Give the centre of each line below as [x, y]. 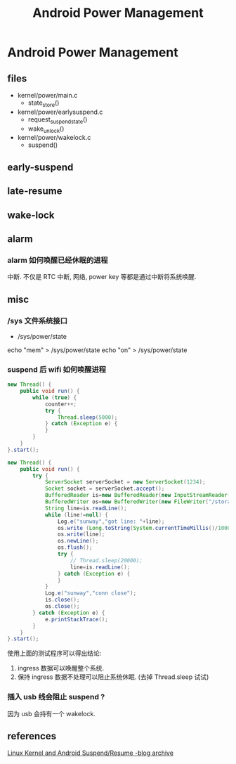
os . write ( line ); [81, 535]
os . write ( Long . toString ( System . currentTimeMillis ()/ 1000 [144, 528]
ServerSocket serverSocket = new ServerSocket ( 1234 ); [125, 482]
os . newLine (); [78, 541]
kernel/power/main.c [47, 95]
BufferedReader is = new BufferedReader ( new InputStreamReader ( [138, 496]
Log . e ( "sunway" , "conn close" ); [91, 593]
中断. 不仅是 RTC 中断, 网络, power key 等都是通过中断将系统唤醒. [102, 277]
